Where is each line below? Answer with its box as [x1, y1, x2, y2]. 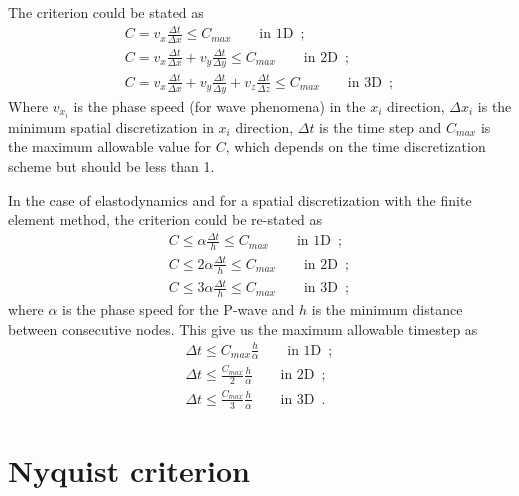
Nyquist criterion [8, 449, 250, 490]
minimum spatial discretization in [8, 116, 214, 137]
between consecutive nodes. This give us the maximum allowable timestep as [8, 318, 478, 339]
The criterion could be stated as [8, 2, 204, 22]
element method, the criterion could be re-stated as [8, 209, 323, 230]
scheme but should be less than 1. [8, 156, 215, 176]
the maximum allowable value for [8, 136, 212, 157]
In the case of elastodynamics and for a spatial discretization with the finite [8, 189, 472, 210]
